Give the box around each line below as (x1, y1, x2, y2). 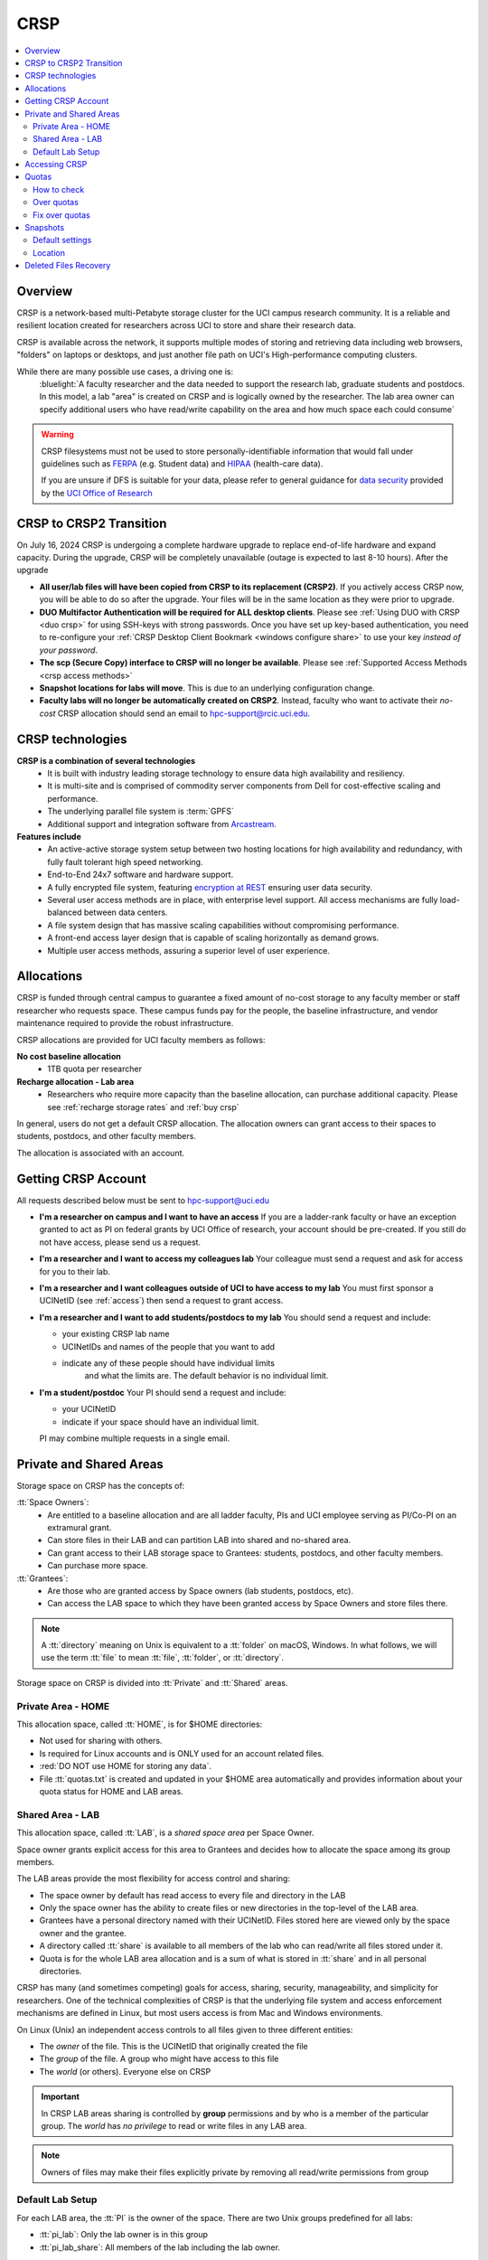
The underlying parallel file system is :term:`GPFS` (47, 805, 235, 817)
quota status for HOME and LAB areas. (39, 1785, 184, 1796)
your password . (39, 645, 99, 655)
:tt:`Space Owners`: (16, 1497, 89, 1508)
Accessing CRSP (24, 159, 88, 170)
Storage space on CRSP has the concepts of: (16, 1480, 185, 1491)
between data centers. (83, 907, 168, 918)
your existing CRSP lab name (61, 1329, 170, 1340)
